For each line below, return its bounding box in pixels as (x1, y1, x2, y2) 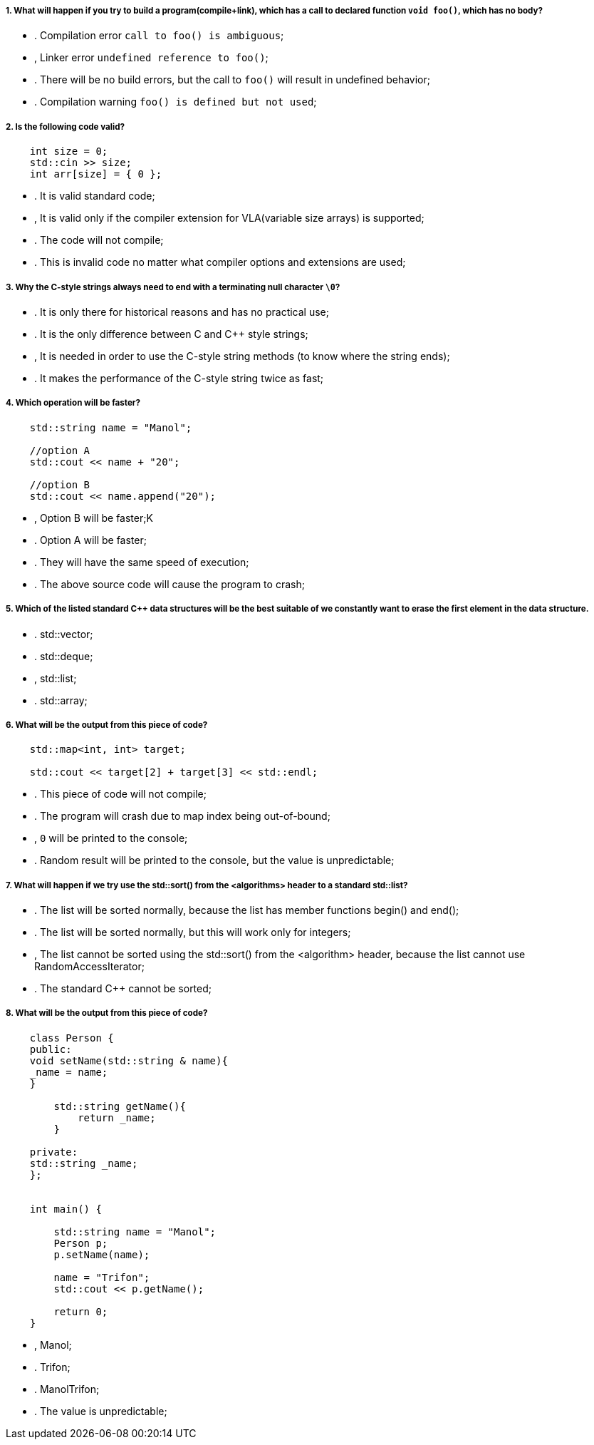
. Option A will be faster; (34, 533, 147, 546)
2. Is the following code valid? (6, 121, 125, 132)
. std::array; (34, 694, 88, 706)
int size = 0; (29, 145, 108, 158)
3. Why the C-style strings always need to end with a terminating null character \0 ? (6, 282, 340, 292)
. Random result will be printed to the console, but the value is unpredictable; (34, 854, 395, 867)
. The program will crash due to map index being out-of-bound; (34, 810, 330, 823)
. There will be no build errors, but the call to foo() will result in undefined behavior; (34, 73, 430, 86)
